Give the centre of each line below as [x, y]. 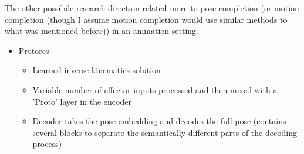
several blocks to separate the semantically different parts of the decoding [165, 132]
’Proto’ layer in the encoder [82, 101]
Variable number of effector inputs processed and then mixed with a [155, 89]
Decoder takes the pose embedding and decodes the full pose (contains [159, 121]
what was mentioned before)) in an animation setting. [102, 31]
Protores [34, 50]
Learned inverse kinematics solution [97, 70]
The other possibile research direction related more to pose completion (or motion [152, 8]
